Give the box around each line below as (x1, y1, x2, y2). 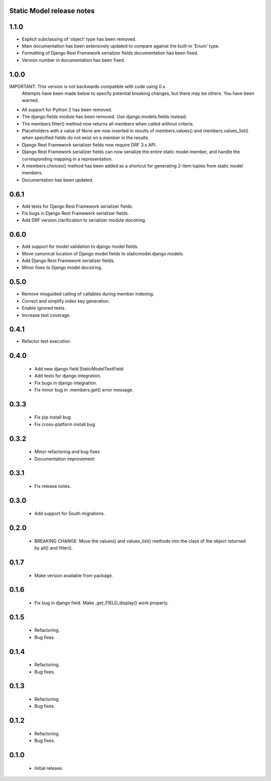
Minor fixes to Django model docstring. (22, 265, 102, 271)
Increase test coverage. (22, 312, 71, 318)
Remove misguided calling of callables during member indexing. (22, 291, 155, 297)
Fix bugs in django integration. (34, 379, 97, 386)
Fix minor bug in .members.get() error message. (34, 387, 134, 393)
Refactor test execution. (22, 338, 71, 344)
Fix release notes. (34, 483, 71, 489)
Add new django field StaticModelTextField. (34, 365, 125, 371)
